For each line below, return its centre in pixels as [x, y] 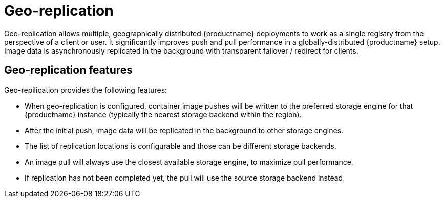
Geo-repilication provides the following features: [86, 90]
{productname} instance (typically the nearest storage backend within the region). [163, 114]
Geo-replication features [69, 70]
